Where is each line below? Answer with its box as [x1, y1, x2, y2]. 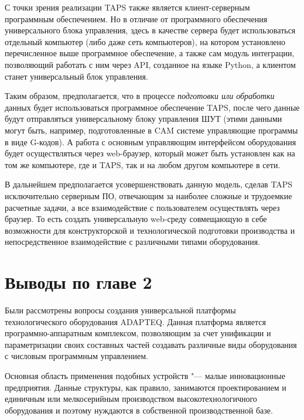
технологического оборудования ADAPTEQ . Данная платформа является [5, 315, 266, 327]
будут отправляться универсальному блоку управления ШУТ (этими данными [5, 112, 282, 125]
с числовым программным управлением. [5, 350, 149, 362]
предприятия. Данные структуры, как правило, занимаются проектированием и [5, 381, 286, 393]
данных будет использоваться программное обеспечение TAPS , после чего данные [5, 101, 300, 113]
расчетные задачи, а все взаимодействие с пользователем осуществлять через [5, 201, 280, 213]
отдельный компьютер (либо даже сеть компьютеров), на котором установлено [5, 35, 286, 47]
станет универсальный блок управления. [5, 70, 148, 82]
